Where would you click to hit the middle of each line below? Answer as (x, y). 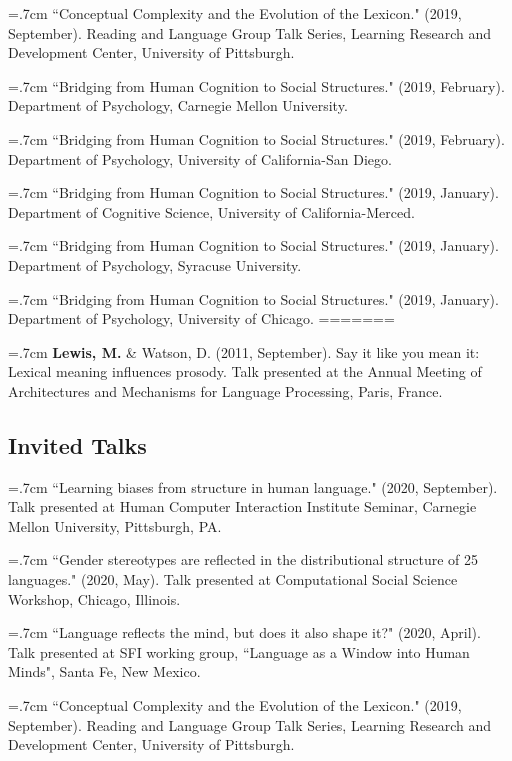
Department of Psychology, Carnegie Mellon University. (178, 105)
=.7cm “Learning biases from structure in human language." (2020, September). (253, 486)
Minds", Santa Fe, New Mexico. (104, 671)
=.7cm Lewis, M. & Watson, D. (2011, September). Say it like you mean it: (244, 351)
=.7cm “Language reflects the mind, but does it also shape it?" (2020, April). (244, 632)
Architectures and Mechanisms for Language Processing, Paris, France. (225, 390)
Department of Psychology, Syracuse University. (155, 264)
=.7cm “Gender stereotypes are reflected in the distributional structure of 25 (243, 559)
